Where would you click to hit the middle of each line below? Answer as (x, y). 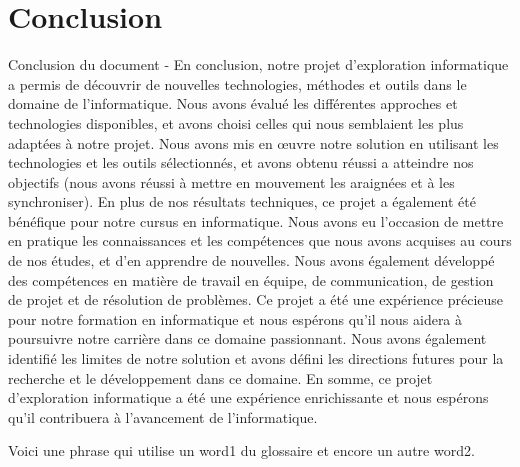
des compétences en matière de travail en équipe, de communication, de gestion (251, 279)
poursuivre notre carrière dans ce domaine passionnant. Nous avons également (247, 338)
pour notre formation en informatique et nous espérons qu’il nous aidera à (235, 318)
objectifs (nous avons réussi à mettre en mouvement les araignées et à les (231, 181)
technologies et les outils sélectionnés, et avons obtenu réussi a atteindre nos (241, 162)
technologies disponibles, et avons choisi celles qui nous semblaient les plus (236, 122)
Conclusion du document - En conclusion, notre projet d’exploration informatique (258, 64)
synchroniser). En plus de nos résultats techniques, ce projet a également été (242, 201)
